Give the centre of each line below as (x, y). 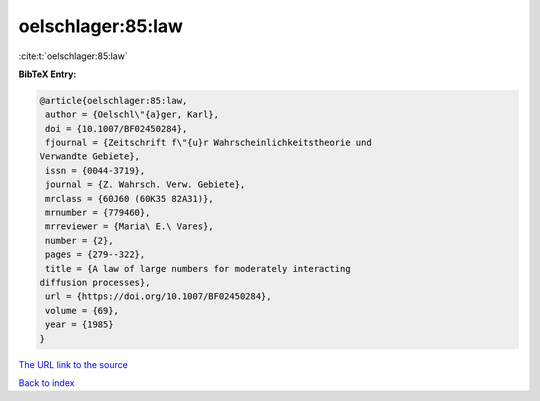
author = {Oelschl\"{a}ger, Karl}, (132, 114)
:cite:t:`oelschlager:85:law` (73, 56)
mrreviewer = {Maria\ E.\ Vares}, (129, 226)
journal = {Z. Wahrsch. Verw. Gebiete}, (145, 184)
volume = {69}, (82, 310)
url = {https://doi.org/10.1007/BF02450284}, (158, 296)
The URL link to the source (73, 364)
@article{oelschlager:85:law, (113, 100)
